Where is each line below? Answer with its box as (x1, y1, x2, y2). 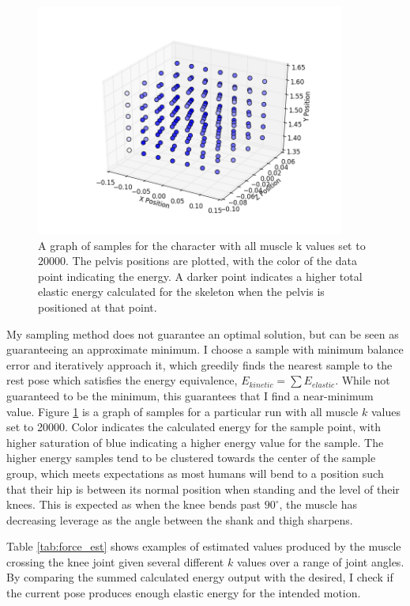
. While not (335, 372, 390, 388)
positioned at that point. (38, 298, 157, 315)
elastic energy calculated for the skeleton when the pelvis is (38, 283, 325, 300)
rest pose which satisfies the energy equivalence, (6, 372, 238, 388)
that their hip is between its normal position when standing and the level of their (6, 480, 400, 497)
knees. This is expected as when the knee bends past (6, 496, 261, 513)
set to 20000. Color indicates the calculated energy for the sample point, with (6, 419, 381, 435)
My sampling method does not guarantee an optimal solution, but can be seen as (6, 325, 399, 342)
